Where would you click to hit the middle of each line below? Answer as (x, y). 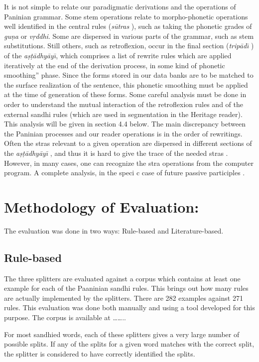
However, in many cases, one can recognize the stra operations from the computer (129, 163)
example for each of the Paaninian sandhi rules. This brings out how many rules (126, 288)
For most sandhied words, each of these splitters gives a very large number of (122, 334)
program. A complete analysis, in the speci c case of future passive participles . (125, 173)
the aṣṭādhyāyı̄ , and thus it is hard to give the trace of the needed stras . (116, 153)
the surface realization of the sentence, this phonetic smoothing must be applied (126, 84)
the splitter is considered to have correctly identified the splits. (100, 353)
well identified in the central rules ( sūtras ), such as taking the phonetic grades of (128, 26)
